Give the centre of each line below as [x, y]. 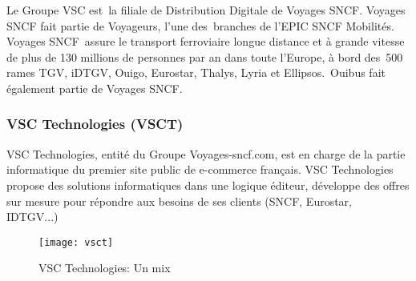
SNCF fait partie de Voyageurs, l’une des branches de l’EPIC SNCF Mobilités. [200, 25]
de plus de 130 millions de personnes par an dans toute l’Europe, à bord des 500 [205, 56]
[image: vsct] [76, 242]
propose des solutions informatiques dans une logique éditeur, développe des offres [208, 185]
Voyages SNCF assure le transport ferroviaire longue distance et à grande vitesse [206, 41]
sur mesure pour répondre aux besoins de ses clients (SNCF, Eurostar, [180, 201]
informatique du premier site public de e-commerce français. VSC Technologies [200, 169]
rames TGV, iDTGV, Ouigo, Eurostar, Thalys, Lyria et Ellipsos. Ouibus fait [196, 72]
